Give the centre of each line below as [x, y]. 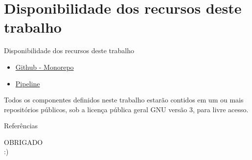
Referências [21, 126]
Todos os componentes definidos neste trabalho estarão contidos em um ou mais [124, 100]
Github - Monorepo [45, 67]
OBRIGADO [23, 142]
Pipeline [28, 83]
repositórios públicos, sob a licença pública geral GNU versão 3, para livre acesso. [126, 109]
